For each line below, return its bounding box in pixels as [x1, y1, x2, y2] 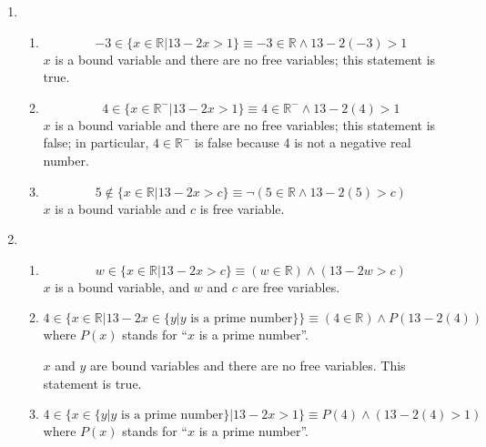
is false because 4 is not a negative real [195, 133, 411, 152]
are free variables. [241, 277, 340, 296]
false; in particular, [43, 133, 149, 152]
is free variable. [199, 198, 285, 218]
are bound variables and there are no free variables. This [90, 355, 406, 374]
